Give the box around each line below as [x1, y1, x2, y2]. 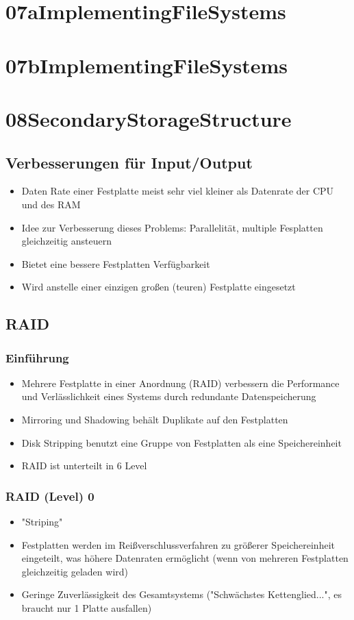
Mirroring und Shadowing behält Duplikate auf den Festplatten [21, 412, 288, 427]
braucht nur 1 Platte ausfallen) [21, 601, 152, 615]
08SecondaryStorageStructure [5, 104, 292, 132]
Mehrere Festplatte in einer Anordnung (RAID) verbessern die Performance [21, 375, 340, 390]
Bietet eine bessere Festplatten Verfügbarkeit [21, 256, 210, 271]
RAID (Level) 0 [5, 487, 94, 504]
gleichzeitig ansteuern [21, 234, 112, 248]
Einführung [5, 349, 69, 366]
